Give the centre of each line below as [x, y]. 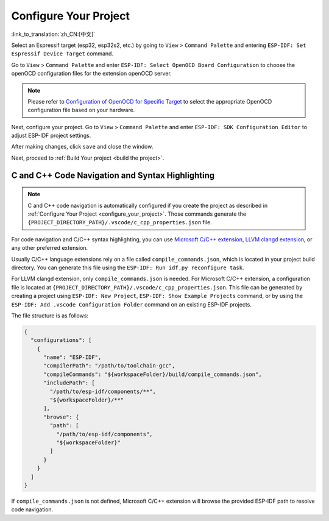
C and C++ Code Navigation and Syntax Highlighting [113, 175]
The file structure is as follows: [50, 315]
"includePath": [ [69, 383]
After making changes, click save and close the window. [82, 147]
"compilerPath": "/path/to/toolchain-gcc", [109, 366]
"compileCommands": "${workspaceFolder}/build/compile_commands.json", [153, 374]
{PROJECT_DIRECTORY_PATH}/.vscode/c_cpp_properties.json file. [120, 222]
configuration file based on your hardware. [81, 110]
